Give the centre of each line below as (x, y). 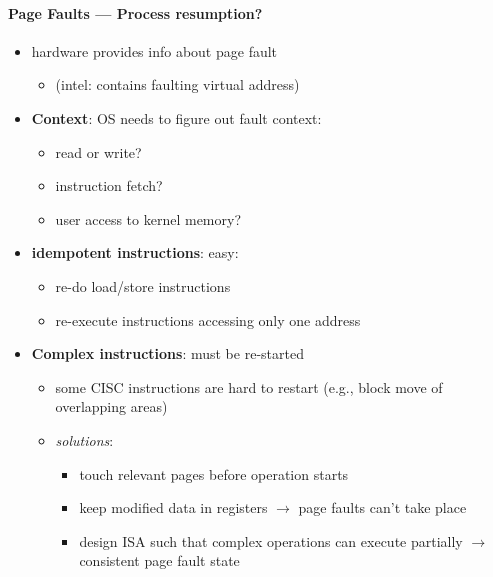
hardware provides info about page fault (154, 50)
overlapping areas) (111, 406)
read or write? (98, 151)
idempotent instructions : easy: (135, 252)
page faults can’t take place (382, 507)
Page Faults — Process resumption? (135, 12)
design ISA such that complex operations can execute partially (271, 540)
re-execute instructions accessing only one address (208, 319)
